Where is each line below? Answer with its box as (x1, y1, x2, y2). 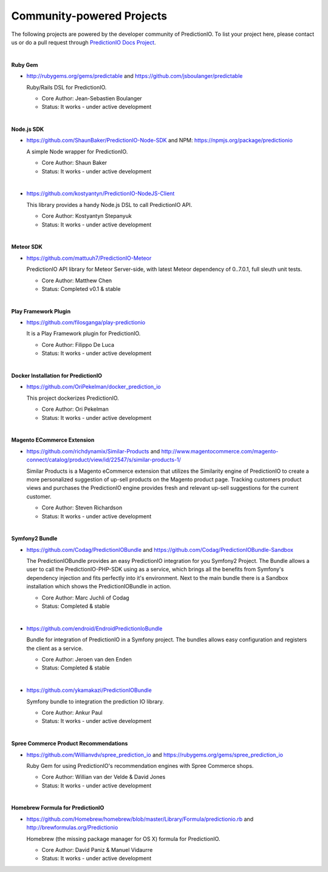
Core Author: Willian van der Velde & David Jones (41, 773, 166, 781)
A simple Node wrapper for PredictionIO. (26, 148, 128, 155)
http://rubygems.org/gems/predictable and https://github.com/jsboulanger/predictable (26, 72, 243, 80)
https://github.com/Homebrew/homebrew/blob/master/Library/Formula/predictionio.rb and (26, 815, 254, 823)
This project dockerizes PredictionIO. (26, 394, 120, 402)
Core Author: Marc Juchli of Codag (41, 594, 130, 601)
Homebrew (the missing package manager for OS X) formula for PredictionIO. (26, 835, 220, 842)
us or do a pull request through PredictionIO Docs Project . (11, 38, 156, 46)
